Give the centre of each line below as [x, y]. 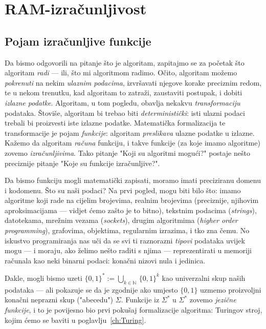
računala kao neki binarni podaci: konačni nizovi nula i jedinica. [105, 260]
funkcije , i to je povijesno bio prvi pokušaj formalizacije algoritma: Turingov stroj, [134, 309]
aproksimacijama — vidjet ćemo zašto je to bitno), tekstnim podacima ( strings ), [131, 210]
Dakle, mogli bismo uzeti [43, 277]
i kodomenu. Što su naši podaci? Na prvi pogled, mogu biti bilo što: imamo [123, 190]
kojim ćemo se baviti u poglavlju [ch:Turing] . [75, 320]
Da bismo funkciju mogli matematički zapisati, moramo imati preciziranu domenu [133, 180]
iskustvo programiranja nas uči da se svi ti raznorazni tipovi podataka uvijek [125, 240]
